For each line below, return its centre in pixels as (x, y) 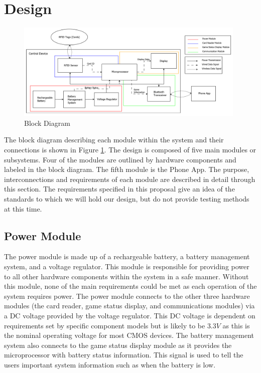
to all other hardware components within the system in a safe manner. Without (126, 276)
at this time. (23, 208)
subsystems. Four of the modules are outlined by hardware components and (120, 159)
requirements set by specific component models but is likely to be (105, 325)
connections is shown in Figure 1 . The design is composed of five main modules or (130, 149)
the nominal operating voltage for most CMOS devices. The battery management (129, 335)
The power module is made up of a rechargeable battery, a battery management (127, 256)
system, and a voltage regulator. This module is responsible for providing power (127, 266)
